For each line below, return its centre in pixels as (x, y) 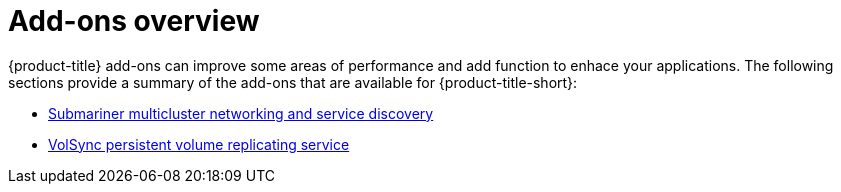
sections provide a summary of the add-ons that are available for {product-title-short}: (293, 82)
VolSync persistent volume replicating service (199, 144)
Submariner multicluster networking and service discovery (241, 113)
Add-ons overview (134, 21)
